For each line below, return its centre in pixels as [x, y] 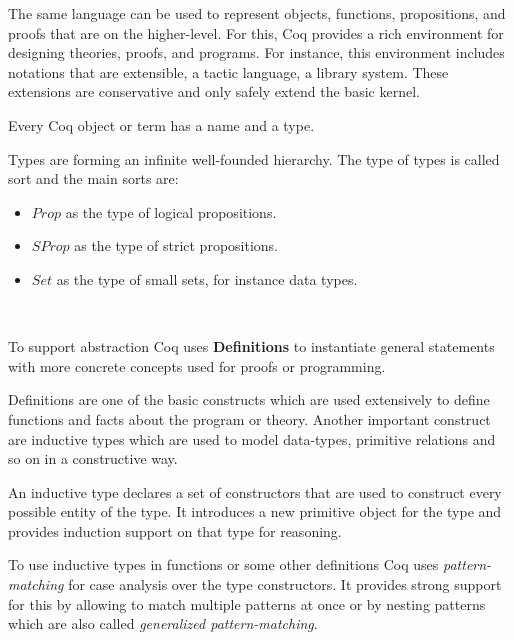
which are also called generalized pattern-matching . [163, 623]
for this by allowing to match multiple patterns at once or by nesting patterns [247, 603]
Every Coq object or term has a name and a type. [161, 124]
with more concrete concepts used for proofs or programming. [197, 365]
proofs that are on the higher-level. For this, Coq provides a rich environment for [256, 32]
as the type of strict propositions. [176, 245]
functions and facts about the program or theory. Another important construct [249, 418]
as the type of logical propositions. [171, 211]
